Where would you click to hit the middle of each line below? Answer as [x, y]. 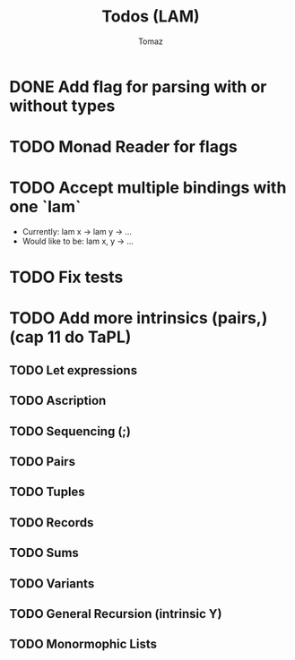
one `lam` [45, 207]
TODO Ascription [58, 401]
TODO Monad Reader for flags [123, 147]
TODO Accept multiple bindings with [148, 188]
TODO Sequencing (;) [70, 431]
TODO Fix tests [66, 277]
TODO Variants [52, 583]
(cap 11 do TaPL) [70, 337]
